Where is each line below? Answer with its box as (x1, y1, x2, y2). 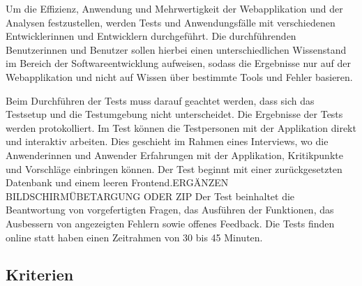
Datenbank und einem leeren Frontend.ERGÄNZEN (6, 175, 229, 190)
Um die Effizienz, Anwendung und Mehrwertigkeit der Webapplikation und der (6, 1, 343, 15)
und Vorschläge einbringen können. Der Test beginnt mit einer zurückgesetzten (6, 161, 342, 176)
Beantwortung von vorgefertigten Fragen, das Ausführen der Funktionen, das (6, 202, 334, 217)
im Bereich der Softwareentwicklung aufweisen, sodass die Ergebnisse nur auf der (6, 56, 351, 70)
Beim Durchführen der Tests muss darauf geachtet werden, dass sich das (6, 93, 315, 107)
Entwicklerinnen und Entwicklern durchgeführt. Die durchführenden (6, 29, 296, 43)
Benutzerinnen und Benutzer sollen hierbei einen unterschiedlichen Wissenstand (6, 42, 347, 57)
